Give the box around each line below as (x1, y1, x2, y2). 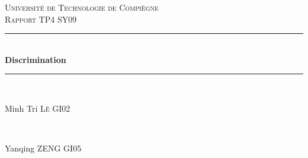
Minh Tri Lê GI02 (5, 102, 70, 114)
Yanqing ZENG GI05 (5, 142, 82, 154)
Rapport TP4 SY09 (5, 12, 77, 25)
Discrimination (5, 53, 66, 65)
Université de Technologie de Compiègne (5, 1, 159, 13)
